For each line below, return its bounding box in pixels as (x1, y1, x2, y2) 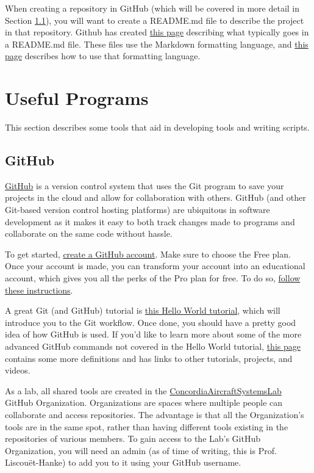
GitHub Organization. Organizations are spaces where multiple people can (5, 396, 283, 409)
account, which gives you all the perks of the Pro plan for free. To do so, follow (5, 272, 301, 284)
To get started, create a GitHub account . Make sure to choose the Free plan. (5, 247, 291, 260)
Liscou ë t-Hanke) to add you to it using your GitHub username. (5, 456, 241, 469)
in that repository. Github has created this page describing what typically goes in (5, 26, 309, 38)
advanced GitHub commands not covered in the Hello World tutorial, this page (5, 340, 301, 353)
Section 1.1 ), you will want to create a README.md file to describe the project (5, 13, 304, 26)
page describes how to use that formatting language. (5, 49, 201, 62)
